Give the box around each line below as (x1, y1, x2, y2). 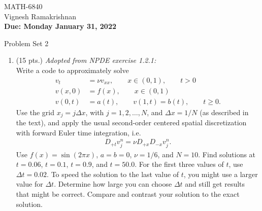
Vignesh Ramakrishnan (4, 11, 76, 21)
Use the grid (16, 107, 54, 117)
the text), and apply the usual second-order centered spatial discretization (16, 117, 247, 128)
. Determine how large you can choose (54, 179, 172, 189)
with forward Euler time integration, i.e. (16, 127, 141, 137)
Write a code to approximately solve (16, 64, 129, 75)
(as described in (200, 107, 249, 117)
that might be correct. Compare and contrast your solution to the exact (16, 188, 240, 199)
